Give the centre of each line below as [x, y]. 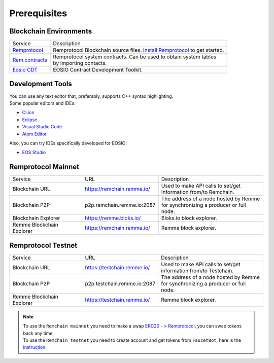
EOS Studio [34, 153]
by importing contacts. [80, 63]
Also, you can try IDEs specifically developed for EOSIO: [68, 143]
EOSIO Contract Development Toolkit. [98, 70]
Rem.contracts [30, 60]
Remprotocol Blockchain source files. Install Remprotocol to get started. [139, 50]
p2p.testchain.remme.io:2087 [120, 283]
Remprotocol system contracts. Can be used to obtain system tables [135, 57]
